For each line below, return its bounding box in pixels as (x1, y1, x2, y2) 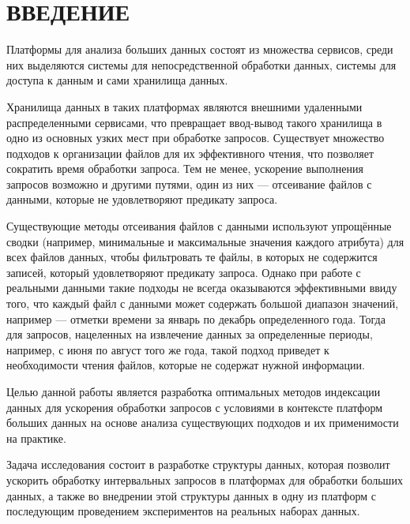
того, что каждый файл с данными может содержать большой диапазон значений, (6, 295, 399, 312)
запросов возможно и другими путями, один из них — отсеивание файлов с (6, 175, 372, 192)
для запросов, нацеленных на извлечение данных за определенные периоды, (6, 326, 373, 342)
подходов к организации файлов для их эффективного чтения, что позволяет (6, 144, 374, 161)
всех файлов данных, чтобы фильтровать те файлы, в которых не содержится (6, 249, 378, 265)
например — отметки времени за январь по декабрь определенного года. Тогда (6, 310, 386, 327)
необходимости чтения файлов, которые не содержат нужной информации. (6, 357, 365, 373)
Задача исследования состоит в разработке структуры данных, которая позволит (6, 456, 390, 473)
